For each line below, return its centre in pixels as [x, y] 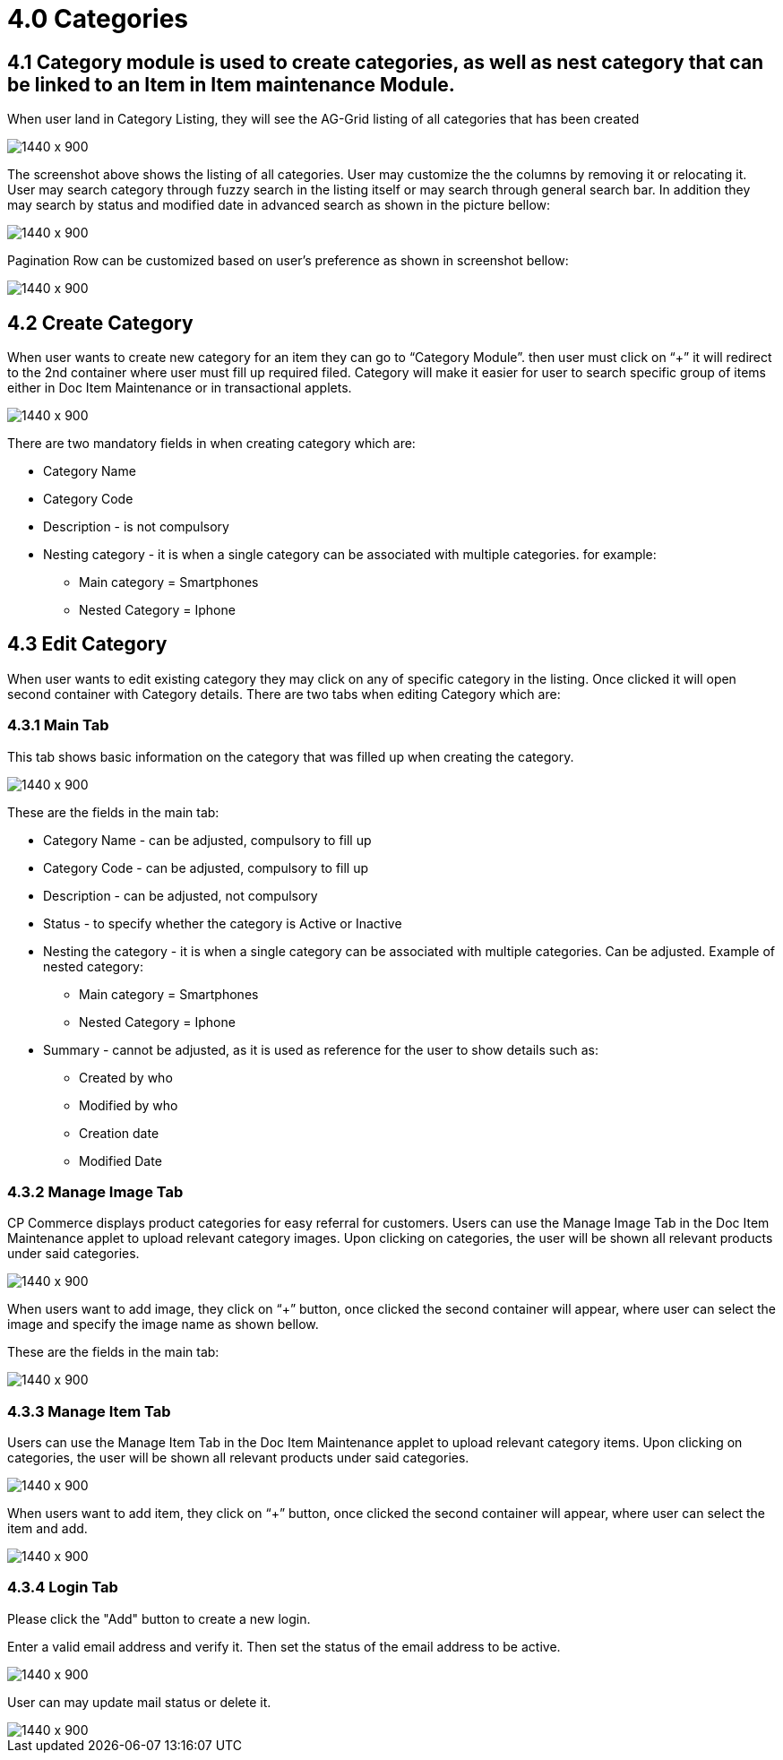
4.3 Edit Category [87, 644]
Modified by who [129, 1105]
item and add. [47, 1529]
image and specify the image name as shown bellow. [163, 1324]
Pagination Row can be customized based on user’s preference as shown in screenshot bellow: [288, 261]
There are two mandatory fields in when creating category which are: [211, 444]
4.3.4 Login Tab [63, 1587]
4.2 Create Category [100, 323]
